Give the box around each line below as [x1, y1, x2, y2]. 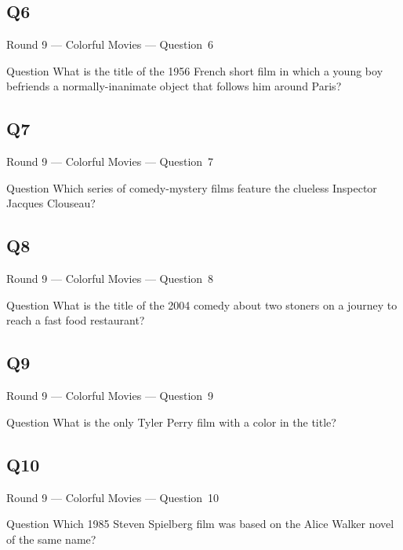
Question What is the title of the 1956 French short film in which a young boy [6, 62, 383, 79]
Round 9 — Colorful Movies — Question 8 [6, 270, 214, 287]
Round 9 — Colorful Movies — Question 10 [6, 489, 220, 505]
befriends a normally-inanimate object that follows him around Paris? [6, 78, 342, 94]
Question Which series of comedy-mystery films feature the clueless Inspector [6, 179, 377, 196]
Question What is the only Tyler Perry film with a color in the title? [6, 413, 336, 430]
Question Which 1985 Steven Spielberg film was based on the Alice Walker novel [6, 515, 394, 532]
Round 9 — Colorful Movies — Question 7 [6, 153, 214, 170]
